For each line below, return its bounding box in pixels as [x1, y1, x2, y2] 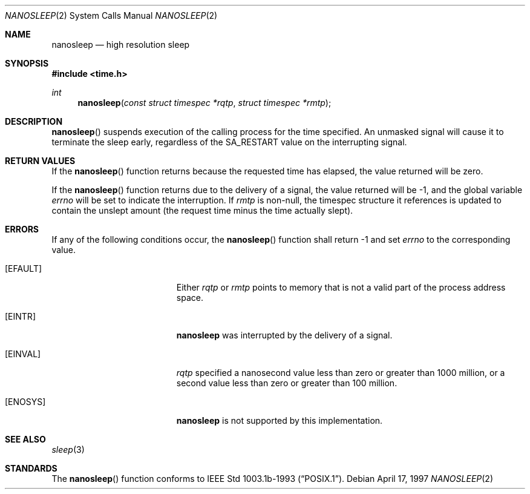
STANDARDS [5, 463, 57, 473]
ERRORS [5, 224, 39, 234]
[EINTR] [5, 311, 36, 321]
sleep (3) [51, 444, 85, 455]
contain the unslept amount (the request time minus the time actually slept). [51, 205, 353, 216]
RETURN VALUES [5, 156, 76, 166]
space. [176, 292, 203, 303]
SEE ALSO [5, 434, 46, 444]
